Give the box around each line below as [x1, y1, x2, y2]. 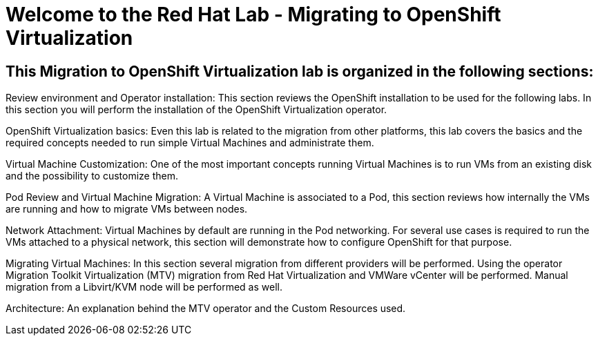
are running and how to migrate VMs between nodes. [6, 203, 248, 215]
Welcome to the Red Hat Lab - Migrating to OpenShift [6, 3, 501, 26]
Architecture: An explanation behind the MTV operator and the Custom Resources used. [6, 302, 406, 315]
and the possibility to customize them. [6, 170, 179, 182]
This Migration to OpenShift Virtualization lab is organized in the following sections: [6, 62, 594, 80]
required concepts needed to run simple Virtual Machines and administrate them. [6, 137, 374, 149]
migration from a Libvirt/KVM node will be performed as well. [6, 281, 282, 293]
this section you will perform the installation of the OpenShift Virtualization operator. [6, 104, 387, 116]
